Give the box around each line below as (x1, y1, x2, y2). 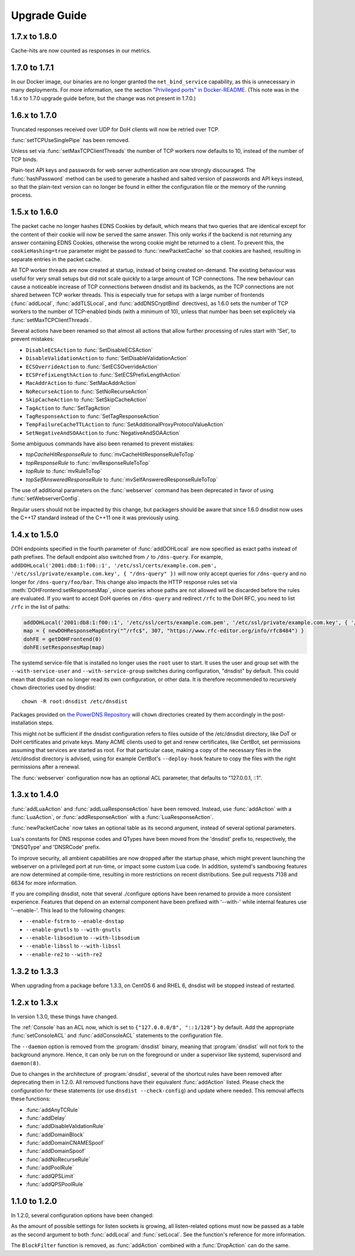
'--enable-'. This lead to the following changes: (11, 907, 126, 914)
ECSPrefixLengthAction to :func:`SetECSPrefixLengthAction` (25, 371, 182, 378)
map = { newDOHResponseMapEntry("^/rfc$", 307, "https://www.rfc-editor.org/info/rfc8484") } (23, 628, 305, 634)
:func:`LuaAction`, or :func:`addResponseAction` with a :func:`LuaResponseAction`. (11, 813, 214, 820)
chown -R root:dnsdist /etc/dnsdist (21, 698, 128, 705)
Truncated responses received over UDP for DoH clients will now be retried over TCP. (11, 126, 220, 133)
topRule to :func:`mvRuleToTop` (25, 468, 102, 475)
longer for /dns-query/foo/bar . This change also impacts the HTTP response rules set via (11, 578, 238, 586)
